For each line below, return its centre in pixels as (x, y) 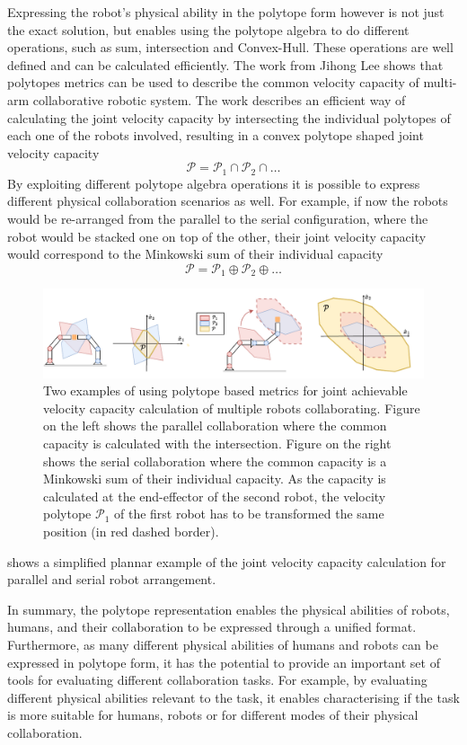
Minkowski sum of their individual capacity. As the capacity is (215, 479)
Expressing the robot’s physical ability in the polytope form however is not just (226, 12)
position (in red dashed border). (131, 531)
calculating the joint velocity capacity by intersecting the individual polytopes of (229, 117)
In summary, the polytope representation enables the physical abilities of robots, (229, 609)
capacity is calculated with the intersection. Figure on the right (217, 443)
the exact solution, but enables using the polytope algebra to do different (208, 29)
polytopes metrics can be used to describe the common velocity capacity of (213, 82)
